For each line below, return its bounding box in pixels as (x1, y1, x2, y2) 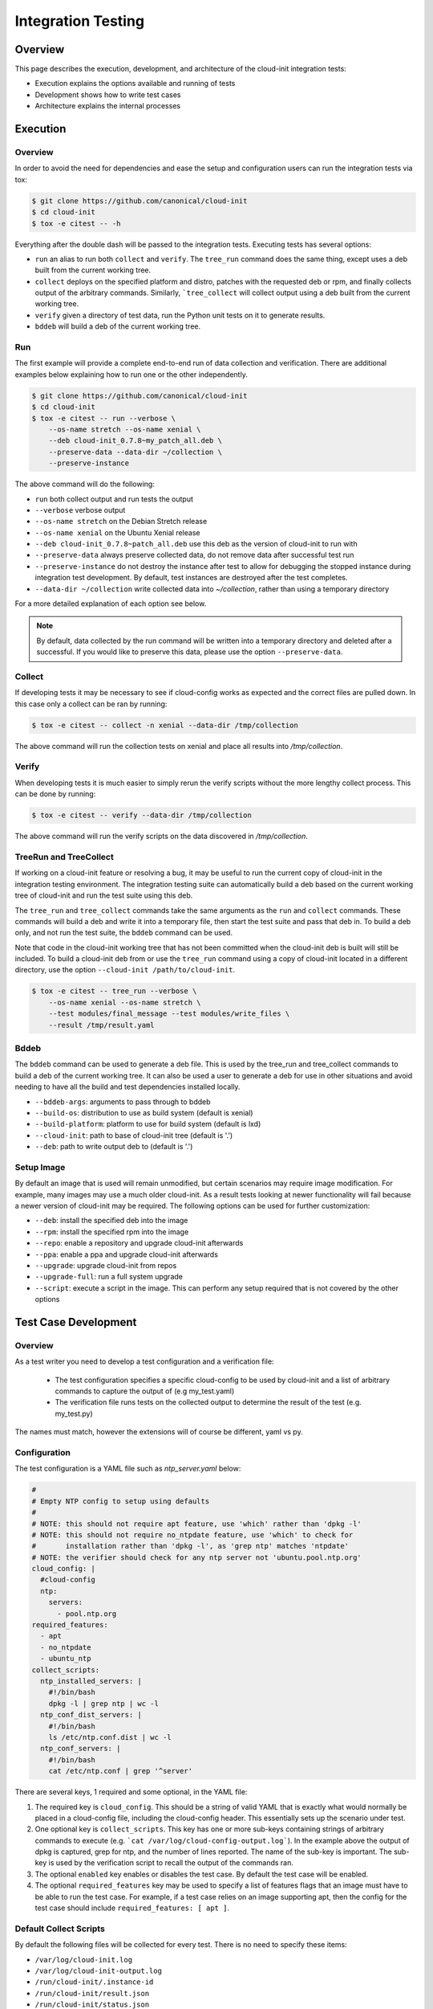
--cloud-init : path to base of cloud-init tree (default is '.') (34, 1130, 233, 1140)
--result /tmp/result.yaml (48, 1021, 156, 1029)
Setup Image (14, 1161, 66, 1172)
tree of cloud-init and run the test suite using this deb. (14, 890, 193, 900)
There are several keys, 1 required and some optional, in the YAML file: (14, 1787, 248, 1797)
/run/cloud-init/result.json (34, 1989, 150, 1998)
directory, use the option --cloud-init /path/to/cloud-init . (14, 965, 236, 975)
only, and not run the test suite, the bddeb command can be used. (14, 928, 233, 938)
